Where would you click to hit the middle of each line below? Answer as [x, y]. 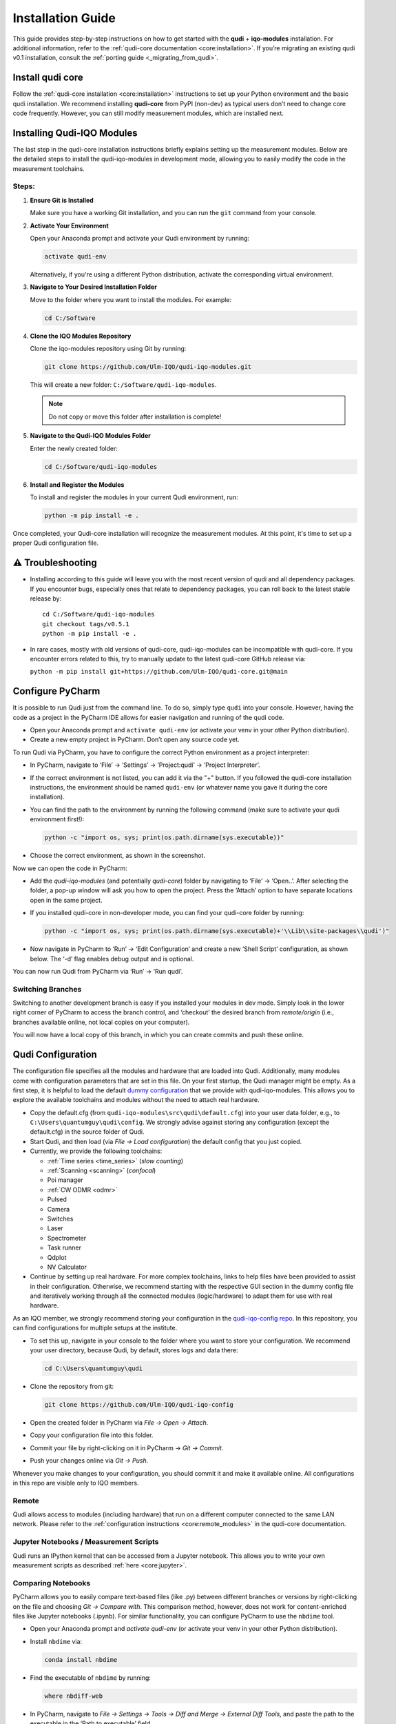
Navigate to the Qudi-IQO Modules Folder [90, 436]
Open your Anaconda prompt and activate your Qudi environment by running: [140, 239]
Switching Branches [47, 989]
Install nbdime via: [56, 1641]
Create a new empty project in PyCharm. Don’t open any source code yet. [135, 740]
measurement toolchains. [49, 168]
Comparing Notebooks [52, 1583]
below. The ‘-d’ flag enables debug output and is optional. [112, 959]
